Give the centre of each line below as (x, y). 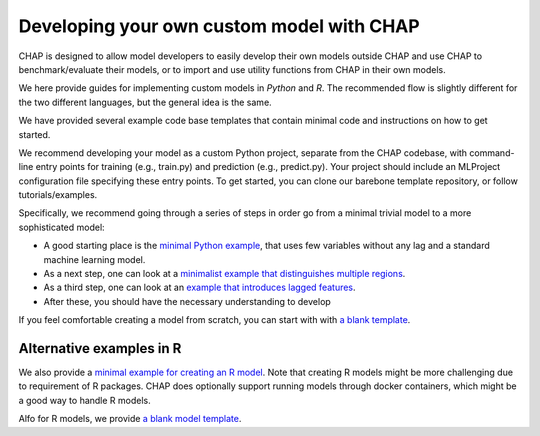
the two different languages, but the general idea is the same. (145, 102)
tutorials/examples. (58, 195)
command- (492, 152)
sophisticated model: (61, 227)
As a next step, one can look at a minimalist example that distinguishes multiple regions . (224, 274)
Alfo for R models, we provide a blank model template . (130, 419)
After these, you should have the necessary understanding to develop (187, 301)
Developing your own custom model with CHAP (219, 26)
